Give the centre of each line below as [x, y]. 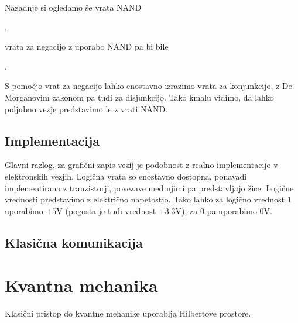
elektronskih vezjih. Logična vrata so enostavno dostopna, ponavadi [126, 176]
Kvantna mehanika [81, 285]
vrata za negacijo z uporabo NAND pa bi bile [87, 47]
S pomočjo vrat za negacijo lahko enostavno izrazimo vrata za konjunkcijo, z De [148, 86]
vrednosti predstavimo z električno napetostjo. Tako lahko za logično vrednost [145, 199]
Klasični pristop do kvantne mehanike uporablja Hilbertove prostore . [128, 313]
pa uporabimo [232, 210]
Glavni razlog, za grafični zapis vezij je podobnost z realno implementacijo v [141, 165]
